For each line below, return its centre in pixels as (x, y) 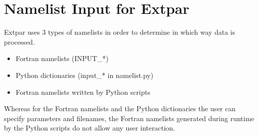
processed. (20, 41)
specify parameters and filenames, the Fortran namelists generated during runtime (129, 118)
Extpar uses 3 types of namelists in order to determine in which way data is (120, 32)
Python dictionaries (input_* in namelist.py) (85, 75)
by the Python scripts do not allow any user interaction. (89, 128)
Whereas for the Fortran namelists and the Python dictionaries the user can (120, 108)
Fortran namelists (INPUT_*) (62, 58)
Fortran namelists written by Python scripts (83, 92)
